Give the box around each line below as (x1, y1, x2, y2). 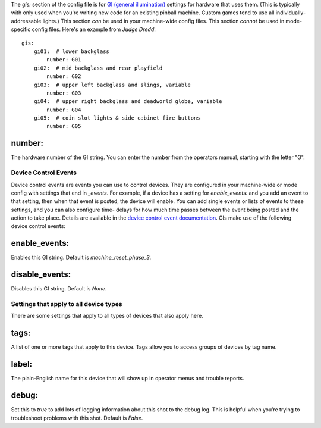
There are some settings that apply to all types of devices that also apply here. (11, 313, 203, 320)
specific (11, 26, 31, 33)
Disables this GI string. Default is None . (11, 285, 107, 292)
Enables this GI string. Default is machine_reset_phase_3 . (11, 254, 152, 261)
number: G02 (46, 73, 81, 80)
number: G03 (46, 89, 81, 96)
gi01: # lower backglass (33, 48, 110, 55)
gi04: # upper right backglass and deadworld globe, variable (33, 98, 222, 105)
